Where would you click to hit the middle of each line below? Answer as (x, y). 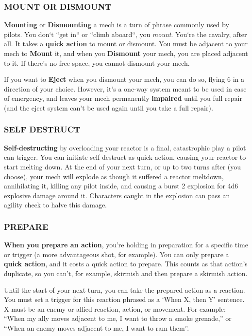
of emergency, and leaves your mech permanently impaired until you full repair (123, 98)
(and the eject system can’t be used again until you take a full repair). (109, 107)
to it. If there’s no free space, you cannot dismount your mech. (97, 63)
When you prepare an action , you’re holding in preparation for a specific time (126, 245)
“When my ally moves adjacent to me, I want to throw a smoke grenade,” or (118, 318)
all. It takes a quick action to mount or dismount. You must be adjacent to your (126, 44)
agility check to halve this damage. (56, 205)
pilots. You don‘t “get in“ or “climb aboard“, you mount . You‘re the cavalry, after (126, 34)
